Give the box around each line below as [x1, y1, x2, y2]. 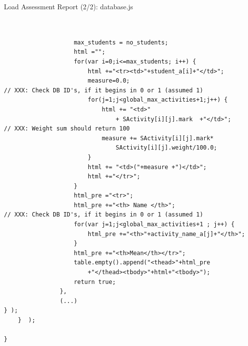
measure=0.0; [87, 77, 130, 85]
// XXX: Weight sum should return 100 [4, 125, 130, 132]
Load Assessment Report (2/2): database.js [4, 1, 133, 11]
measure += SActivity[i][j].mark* [102, 134, 214, 142]
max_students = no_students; [74, 39, 168, 46]
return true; [74, 278, 116, 285]
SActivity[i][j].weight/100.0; [116, 144, 217, 151]
